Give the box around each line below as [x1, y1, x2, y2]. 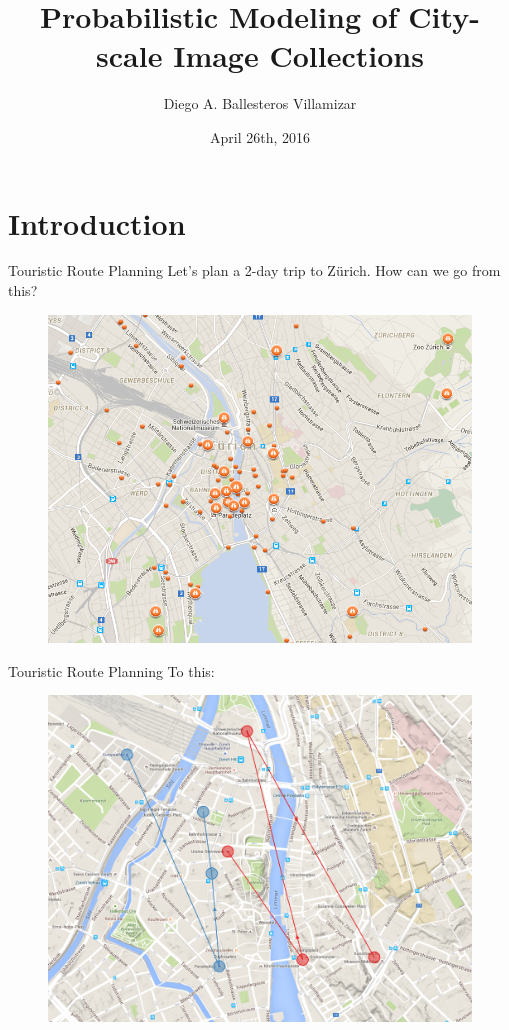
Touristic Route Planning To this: [8, 660, 215, 681]
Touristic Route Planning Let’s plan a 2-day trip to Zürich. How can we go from [8, 260, 501, 281]
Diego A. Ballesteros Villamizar [163, 93, 357, 114]
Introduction [8, 202, 186, 243]
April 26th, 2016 [209, 126, 310, 147]
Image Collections [173, 35, 424, 76]
